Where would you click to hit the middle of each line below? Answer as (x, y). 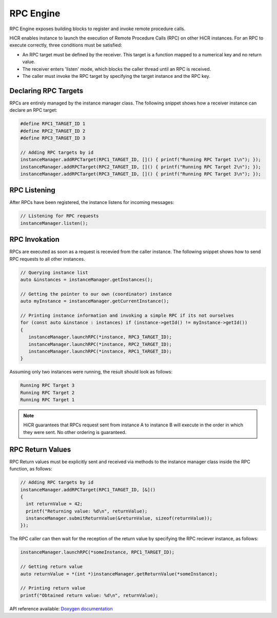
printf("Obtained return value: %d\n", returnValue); (89, 595)
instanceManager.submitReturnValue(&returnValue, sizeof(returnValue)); (119, 518)
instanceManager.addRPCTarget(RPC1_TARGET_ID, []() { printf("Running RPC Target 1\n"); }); (141, 160)
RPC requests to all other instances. (47, 259)
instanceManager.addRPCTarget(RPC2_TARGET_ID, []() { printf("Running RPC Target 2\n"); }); (141, 167)
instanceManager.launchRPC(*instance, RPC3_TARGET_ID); (100, 337)
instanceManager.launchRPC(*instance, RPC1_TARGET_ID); (100, 351)
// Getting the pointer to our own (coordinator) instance (96, 294)
